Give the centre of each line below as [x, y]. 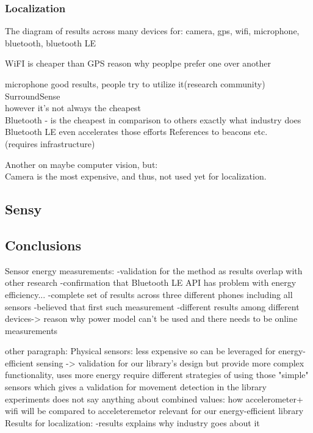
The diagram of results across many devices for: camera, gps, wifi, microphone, [152, 31]
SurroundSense [33, 96]
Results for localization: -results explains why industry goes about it [132, 422]
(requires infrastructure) [50, 143]
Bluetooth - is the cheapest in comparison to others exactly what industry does [153, 119]
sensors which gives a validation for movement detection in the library [136, 387]
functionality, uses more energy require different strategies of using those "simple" [157, 375]
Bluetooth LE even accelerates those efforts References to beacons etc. [136, 132]
